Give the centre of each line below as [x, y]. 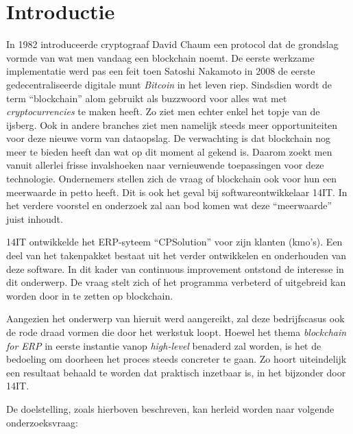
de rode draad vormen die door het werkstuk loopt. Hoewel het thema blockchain [176, 332]
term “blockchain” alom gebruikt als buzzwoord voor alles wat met [147, 98]
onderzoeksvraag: [42, 422]
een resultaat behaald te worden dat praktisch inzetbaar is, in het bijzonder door [176, 372]
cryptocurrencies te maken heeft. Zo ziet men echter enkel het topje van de [163, 111]
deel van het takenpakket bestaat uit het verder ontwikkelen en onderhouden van [176, 255]
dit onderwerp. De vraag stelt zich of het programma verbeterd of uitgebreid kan [176, 282]
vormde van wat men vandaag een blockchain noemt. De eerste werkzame [160, 57]
